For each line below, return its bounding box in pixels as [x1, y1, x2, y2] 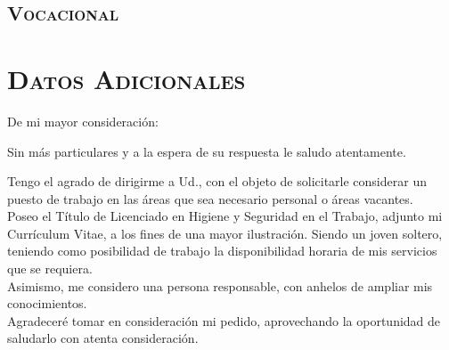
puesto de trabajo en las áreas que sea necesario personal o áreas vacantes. [7, 189, 413, 208]
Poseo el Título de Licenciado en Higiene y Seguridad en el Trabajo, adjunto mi [7, 207, 443, 225]
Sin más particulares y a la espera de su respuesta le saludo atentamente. [7, 142, 406, 160]
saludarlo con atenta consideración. [7, 329, 199, 347]
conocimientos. [7, 294, 87, 313]
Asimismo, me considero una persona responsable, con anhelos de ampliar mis [7, 276, 433, 295]
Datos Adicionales [7, 60, 246, 96]
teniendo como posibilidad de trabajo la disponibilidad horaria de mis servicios [7, 241, 437, 260]
